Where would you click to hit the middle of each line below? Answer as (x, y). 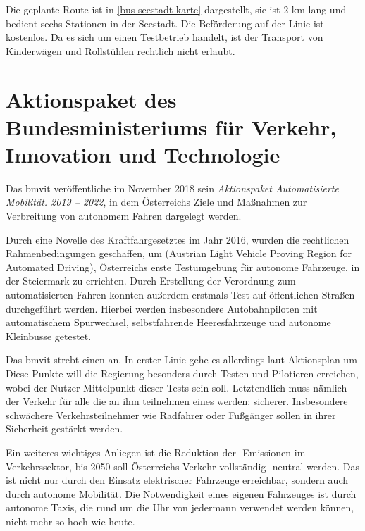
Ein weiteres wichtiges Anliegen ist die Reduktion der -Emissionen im (156, 452)
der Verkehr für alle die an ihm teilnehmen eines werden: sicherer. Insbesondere (177, 401)
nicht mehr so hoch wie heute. (70, 521)
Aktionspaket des (91, 99)
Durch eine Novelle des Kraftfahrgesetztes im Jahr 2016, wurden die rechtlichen (178, 239)
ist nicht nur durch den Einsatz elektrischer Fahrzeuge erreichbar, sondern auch (177, 480)
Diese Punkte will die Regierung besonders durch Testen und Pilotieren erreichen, (182, 373)
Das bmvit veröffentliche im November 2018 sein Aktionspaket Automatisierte (172, 188)
